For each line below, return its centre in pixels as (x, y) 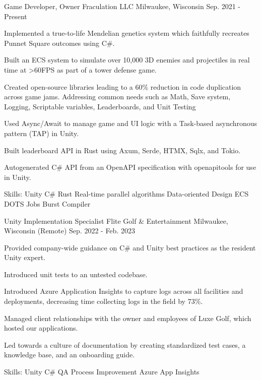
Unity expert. (25, 257)
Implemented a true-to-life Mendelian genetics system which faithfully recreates (127, 33)
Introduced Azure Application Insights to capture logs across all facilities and (124, 291)
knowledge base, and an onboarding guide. (70, 355)
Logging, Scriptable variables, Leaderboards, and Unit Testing (100, 106)
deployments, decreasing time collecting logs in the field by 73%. (104, 301)
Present (16, 16)
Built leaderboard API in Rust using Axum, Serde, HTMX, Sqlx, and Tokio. (122, 150)
